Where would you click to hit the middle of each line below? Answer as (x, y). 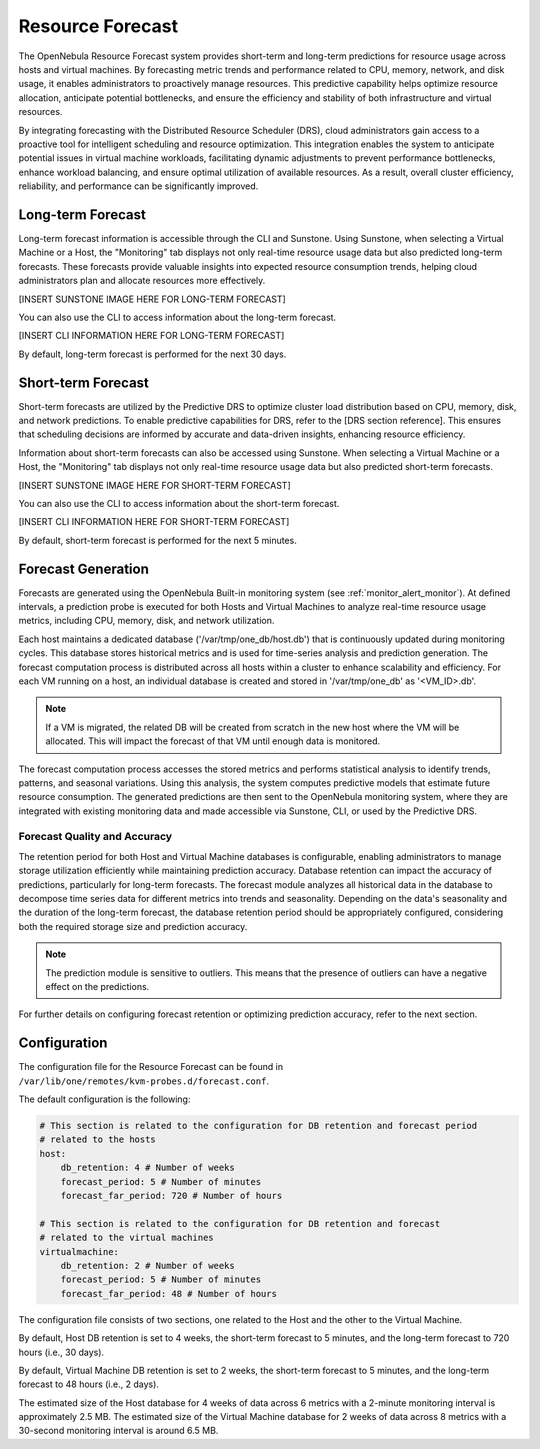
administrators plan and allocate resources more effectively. (142, 281)
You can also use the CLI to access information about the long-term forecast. (177, 317)
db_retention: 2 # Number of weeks (147, 1265)
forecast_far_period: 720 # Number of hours (171, 1195)
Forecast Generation (83, 568)
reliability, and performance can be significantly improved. (138, 186)
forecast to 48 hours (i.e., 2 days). (89, 1384)
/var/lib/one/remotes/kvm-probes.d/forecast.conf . (144, 1081)
